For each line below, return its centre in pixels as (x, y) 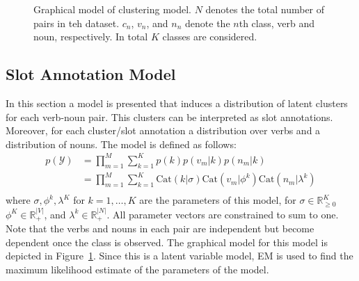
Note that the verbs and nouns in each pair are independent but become (160, 228)
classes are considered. (210, 37)
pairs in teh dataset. (77, 23)
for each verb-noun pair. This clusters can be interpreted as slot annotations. (169, 117)
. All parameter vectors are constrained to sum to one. (223, 214)
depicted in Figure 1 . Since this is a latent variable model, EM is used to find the (179, 256)
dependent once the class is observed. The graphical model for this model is (167, 242)
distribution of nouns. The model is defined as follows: (121, 144)
